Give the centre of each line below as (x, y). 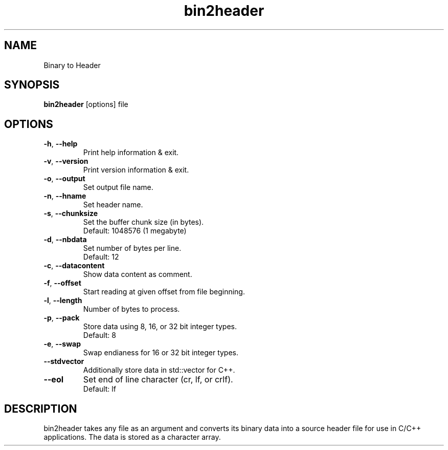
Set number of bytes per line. (132, 248)
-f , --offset (62, 283)
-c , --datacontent (74, 266)
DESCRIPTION (41, 409)
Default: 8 (99, 335)
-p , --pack (62, 318)
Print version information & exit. (136, 170)
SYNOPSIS (32, 85)
